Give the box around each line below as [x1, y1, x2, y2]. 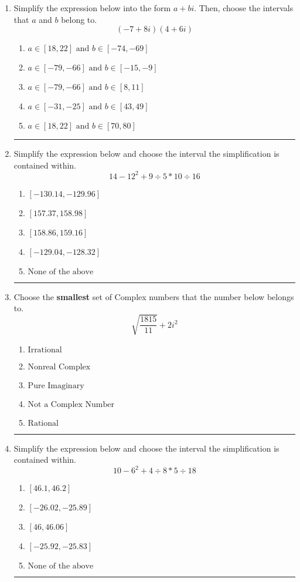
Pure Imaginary [28, 381, 84, 390]
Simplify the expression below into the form [13, 2, 171, 14]
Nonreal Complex [28, 362, 91, 371]
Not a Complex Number [28, 400, 114, 409]
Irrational [28, 345, 62, 354]
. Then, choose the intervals [194, 2, 294, 14]
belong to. [61, 13, 97, 25]
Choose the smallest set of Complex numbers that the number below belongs [13, 290, 294, 302]
